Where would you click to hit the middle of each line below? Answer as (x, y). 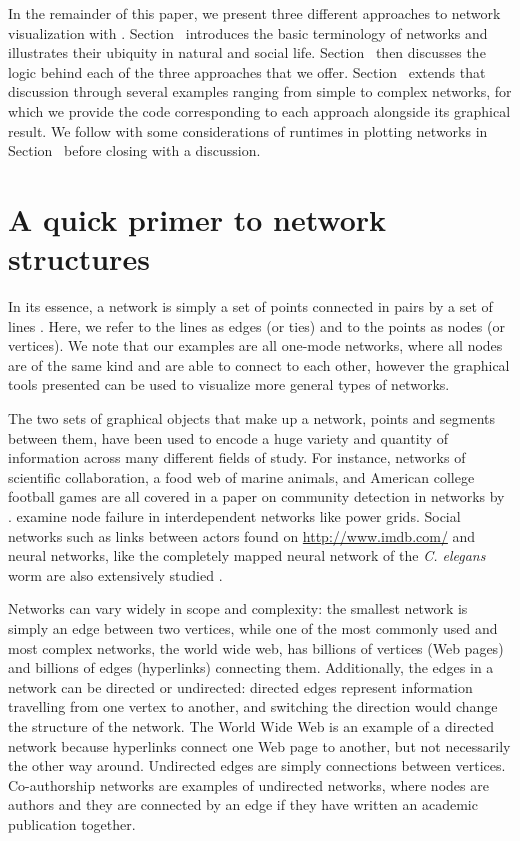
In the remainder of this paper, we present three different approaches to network (254, 13)
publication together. (72, 823)
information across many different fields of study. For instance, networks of (237, 457)
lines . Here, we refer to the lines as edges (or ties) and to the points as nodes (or (256, 325)
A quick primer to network (197, 218)
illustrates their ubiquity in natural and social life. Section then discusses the (247, 52)
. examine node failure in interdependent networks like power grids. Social (234, 516)
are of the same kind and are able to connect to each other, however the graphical (259, 364)
